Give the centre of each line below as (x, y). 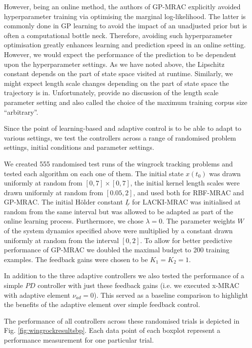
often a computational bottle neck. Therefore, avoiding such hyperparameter (118, 35)
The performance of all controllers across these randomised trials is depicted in (122, 320)
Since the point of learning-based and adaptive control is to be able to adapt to (123, 128)
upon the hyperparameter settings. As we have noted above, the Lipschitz (114, 64)
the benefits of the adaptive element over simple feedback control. (102, 304)
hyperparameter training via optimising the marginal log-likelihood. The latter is (125, 16)
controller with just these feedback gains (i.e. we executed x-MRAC (138, 285)
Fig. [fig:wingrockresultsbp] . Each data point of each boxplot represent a (112, 330)
